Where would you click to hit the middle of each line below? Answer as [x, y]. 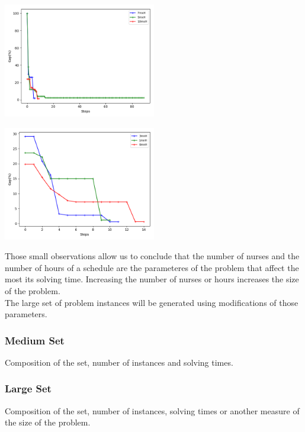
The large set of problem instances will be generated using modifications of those [152, 302]
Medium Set [35, 340]
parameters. [26, 314]
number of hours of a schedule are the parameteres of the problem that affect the [152, 267]
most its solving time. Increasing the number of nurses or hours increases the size [152, 279]
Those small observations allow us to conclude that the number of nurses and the [152, 256]
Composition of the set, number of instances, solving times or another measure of [152, 410]
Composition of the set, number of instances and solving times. [119, 362]
